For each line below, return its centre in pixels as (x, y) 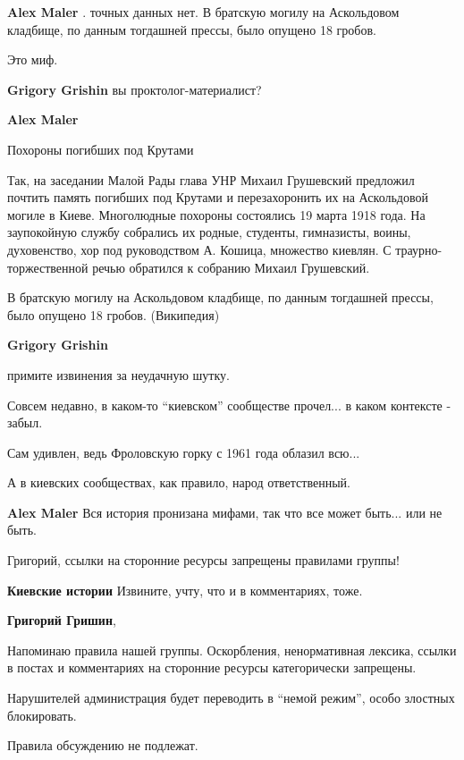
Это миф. (33, 59)
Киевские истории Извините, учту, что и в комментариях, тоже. (185, 590)
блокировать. (42, 715)
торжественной (48, 267)
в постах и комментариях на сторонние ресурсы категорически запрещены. (212, 667)
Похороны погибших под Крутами (101, 149)
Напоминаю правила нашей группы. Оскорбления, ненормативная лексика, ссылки (232, 650)
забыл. (25, 422)
